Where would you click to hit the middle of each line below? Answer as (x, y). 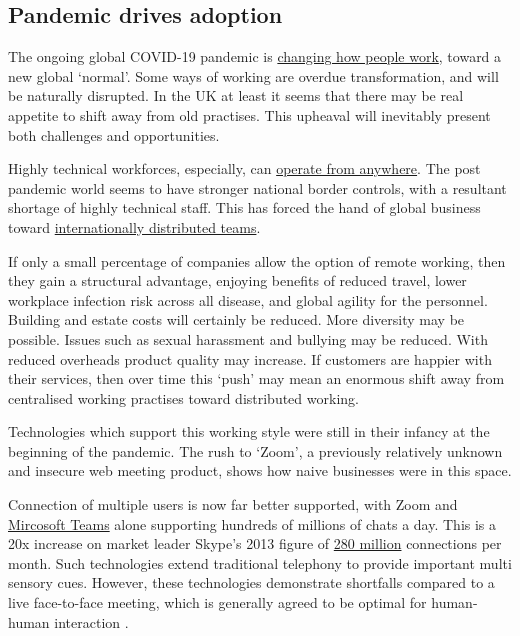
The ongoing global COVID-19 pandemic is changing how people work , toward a (255, 56)
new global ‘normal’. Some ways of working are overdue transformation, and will (253, 75)
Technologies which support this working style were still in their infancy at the (249, 431)
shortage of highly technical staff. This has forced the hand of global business (244, 207)
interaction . (91, 621)
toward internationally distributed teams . (134, 226)
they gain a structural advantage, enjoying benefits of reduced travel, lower (237, 280)
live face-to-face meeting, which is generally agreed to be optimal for (217, 602)
